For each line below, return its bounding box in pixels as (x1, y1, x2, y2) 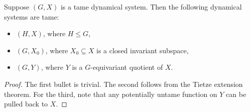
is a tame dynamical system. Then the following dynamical (60, 2, 242, 12)
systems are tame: (4, 11, 59, 22)
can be (226, 88, 246, 99)
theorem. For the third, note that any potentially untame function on (4, 88, 217, 99)
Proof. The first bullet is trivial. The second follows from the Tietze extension (4, 78, 243, 89)
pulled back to (4, 98, 48, 109)
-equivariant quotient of (90, 62, 163, 72)
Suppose (4, 2, 30, 12)
